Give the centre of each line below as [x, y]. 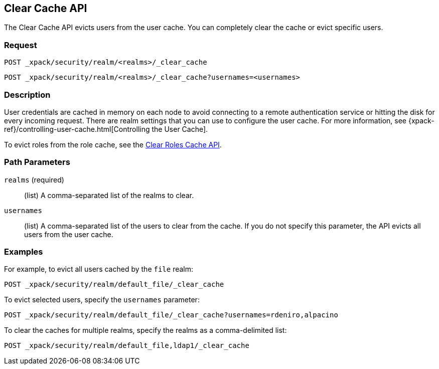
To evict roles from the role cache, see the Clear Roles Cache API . [113, 144]
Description [27, 95]
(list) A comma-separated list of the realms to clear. [109, 195]
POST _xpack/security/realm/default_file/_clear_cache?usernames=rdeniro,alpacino [171, 315]
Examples [24, 252]
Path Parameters [37, 162]
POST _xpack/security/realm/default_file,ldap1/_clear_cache [127, 346]
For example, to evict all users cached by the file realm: [99, 269]
